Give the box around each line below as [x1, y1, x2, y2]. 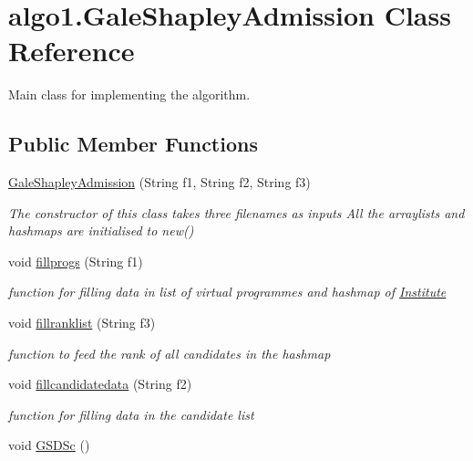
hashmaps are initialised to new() [8, 221, 194, 240]
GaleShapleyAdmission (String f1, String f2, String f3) [8, 173, 311, 192]
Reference [8, 32, 135, 69]
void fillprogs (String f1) [8, 251, 143, 270]
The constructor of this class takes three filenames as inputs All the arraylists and [8, 203, 465, 222]
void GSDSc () [8, 435, 90, 455]
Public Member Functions [8, 130, 258, 158]
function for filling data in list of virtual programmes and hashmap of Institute [8, 282, 447, 301]
